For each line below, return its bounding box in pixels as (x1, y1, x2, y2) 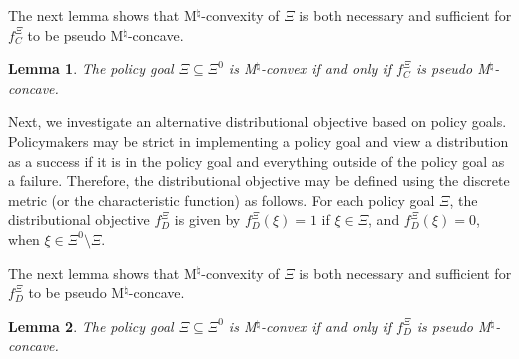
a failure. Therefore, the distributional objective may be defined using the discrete (8, 170, 510, 191)
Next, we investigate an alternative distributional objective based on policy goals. (8, 111, 507, 132)
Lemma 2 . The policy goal (8, 315, 174, 336)
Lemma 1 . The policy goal (8, 58, 174, 79)
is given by (174, 209, 241, 230)
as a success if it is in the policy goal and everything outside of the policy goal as (8, 150, 505, 171)
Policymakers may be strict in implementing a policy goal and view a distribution (8, 130, 509, 151)
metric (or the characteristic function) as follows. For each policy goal (8, 189, 435, 210)
